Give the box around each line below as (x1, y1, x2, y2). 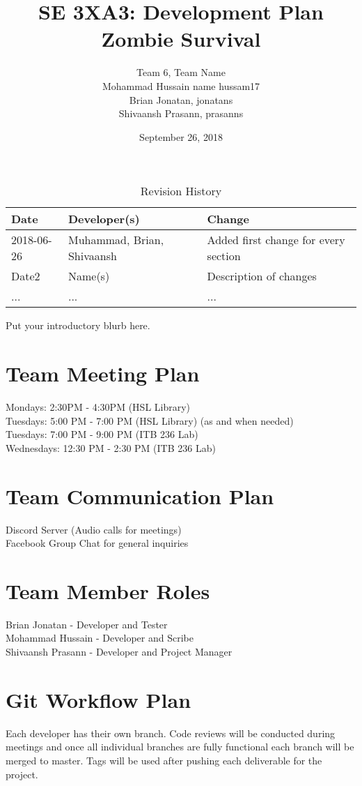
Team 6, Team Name (136, 65, 226, 80)
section (207, 248, 241, 264)
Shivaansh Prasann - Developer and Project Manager (6, 644, 233, 658)
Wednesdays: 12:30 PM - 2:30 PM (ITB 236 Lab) (6, 440, 216, 455)
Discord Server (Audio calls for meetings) (6, 522, 182, 536)
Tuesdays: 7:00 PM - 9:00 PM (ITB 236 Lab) (6, 427, 198, 441)
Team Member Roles (6, 576, 210, 605)
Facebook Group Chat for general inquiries (6, 536, 189, 550)
